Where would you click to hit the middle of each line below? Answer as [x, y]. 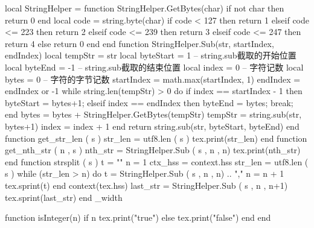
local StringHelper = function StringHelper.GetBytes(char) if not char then [145, 8]
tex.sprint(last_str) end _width [64, 197]
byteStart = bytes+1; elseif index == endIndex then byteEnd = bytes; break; [149, 102]
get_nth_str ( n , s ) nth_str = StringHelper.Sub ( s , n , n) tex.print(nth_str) [153, 150]
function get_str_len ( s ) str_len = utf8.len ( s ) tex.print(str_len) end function [156, 138]
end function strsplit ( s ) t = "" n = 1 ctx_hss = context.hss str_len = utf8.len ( [157, 161]
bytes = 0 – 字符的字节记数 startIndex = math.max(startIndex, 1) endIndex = [153, 79]
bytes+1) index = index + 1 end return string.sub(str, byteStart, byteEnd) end [152, 126]
